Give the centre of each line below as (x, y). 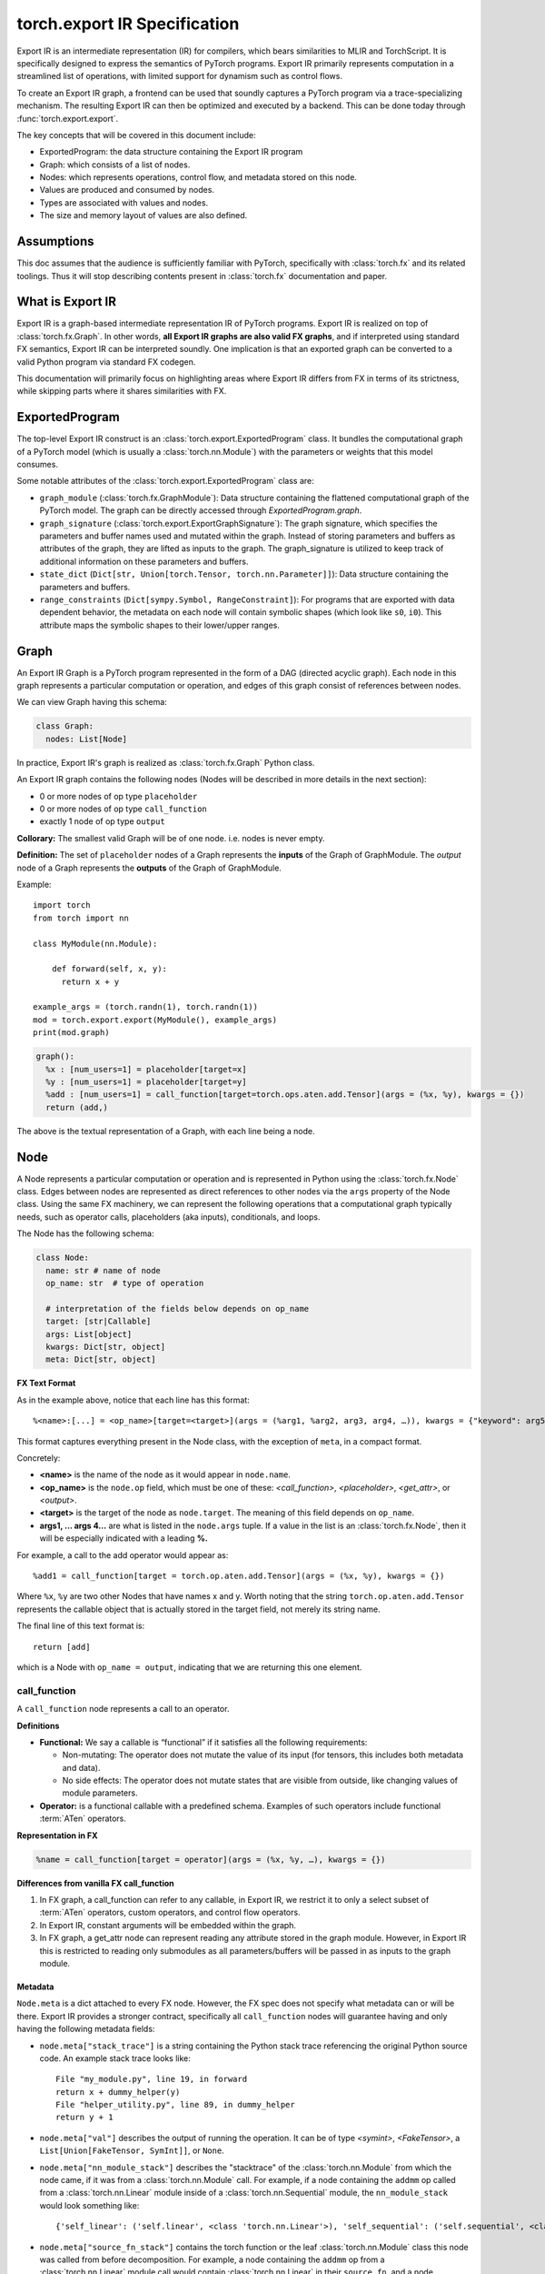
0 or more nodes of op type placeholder (119, 796)
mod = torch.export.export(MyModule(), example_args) (155, 1020)
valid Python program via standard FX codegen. (106, 362)
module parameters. (100, 1793)
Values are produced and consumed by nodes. (127, 190)
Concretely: (39, 1458)
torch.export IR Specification (128, 24)
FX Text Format (46, 1384)
